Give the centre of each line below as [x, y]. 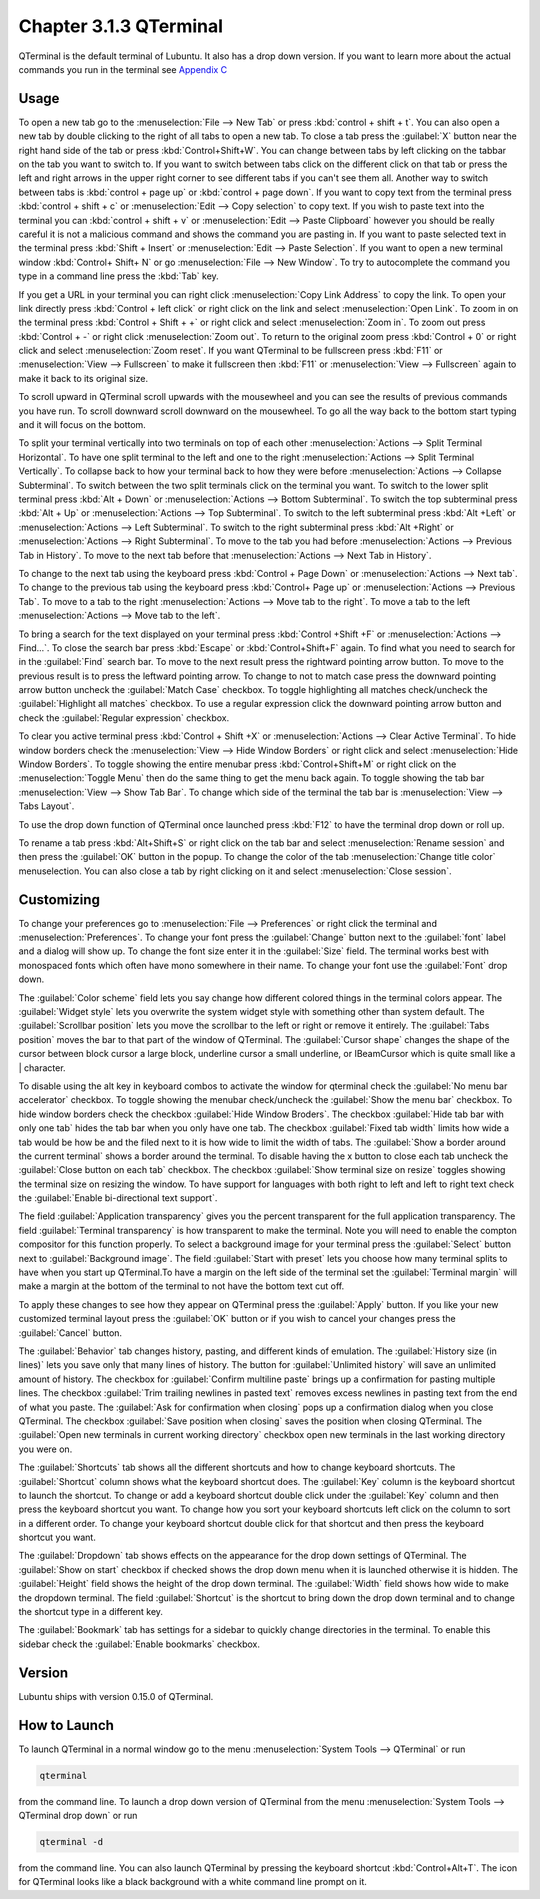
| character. [42, 1067]
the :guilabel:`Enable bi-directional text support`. [118, 1198]
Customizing [59, 899]
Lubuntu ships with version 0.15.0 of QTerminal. [116, 1696]
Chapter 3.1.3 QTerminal [121, 26]
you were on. [45, 1449]
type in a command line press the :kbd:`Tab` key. [118, 276]
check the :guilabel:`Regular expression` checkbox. [124, 717]
